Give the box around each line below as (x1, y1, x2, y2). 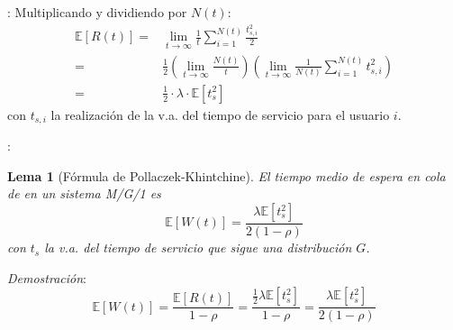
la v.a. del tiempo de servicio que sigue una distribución (44, 238, 352, 257)
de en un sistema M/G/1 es (7, 184, 161, 203)
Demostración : (7, 268, 87, 287)
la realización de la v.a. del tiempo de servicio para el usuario (50, 105, 390, 124)
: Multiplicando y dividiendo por (7, 3, 187, 21)
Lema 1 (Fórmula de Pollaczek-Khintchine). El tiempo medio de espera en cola (7, 166, 446, 185)
